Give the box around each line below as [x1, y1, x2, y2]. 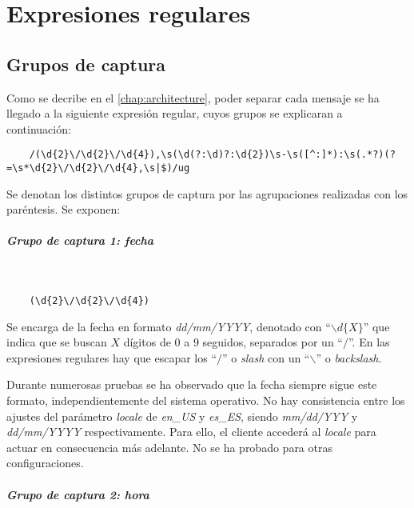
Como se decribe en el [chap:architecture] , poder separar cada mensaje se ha [6, 89, 380, 106]
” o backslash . [316, 349, 382, 366]
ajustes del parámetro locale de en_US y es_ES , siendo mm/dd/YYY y [6, 407, 358, 424]
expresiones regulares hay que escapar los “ [6, 349, 217, 366]
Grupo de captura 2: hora [6, 486, 149, 502]
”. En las [348, 334, 390, 350]
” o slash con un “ [222, 349, 310, 366]
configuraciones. [6, 454, 84, 471]
